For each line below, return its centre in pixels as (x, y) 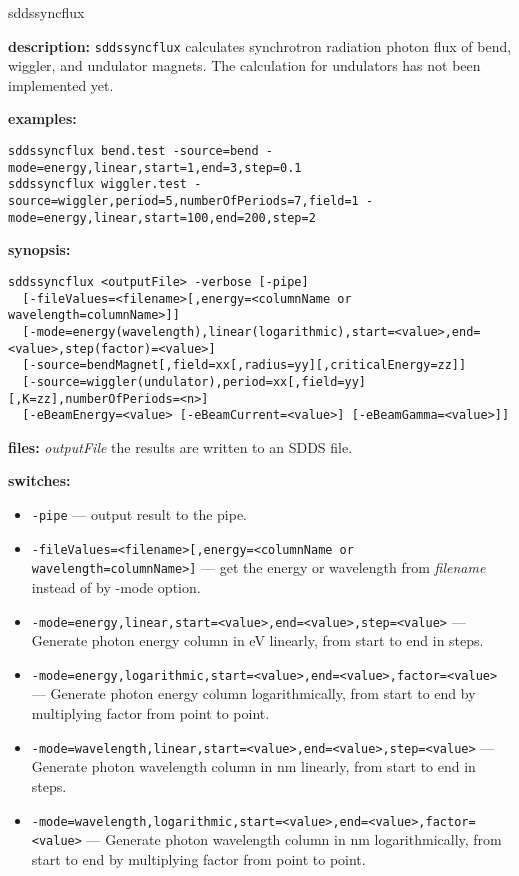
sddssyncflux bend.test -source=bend (133, 151)
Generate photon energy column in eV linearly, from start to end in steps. (257, 640)
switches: (39, 480)
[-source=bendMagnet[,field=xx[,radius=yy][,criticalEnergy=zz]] (244, 365)
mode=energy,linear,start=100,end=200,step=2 (162, 217)
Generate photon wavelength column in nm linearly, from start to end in (253, 766)
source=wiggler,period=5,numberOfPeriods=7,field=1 (183, 201)
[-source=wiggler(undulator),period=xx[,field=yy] (194, 381)
